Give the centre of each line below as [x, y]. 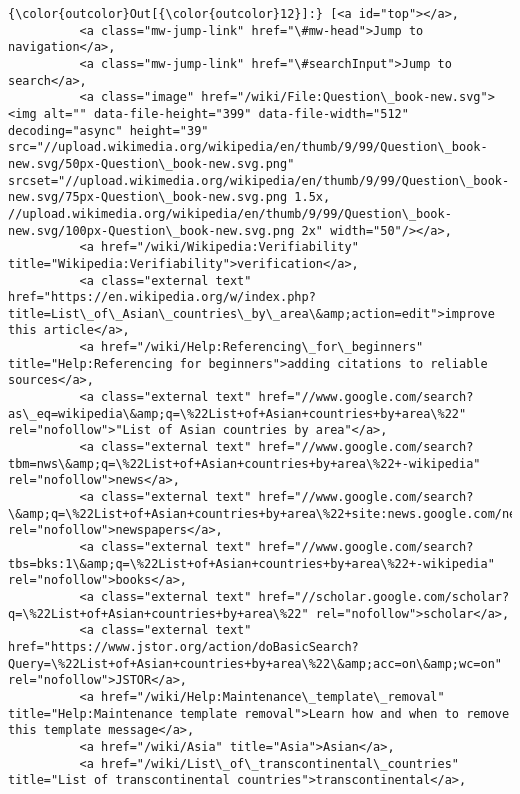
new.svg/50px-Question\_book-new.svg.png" [151, 163]
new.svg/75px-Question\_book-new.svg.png [148, 197]
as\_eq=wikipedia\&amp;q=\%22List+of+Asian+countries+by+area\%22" [237, 413]
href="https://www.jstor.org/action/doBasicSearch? [183, 646]
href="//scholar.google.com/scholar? [384, 596]
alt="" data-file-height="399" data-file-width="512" [226, 113]
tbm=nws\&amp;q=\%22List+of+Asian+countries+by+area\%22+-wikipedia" [244, 463]
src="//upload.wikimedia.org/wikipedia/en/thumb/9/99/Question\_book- [248, 147]
